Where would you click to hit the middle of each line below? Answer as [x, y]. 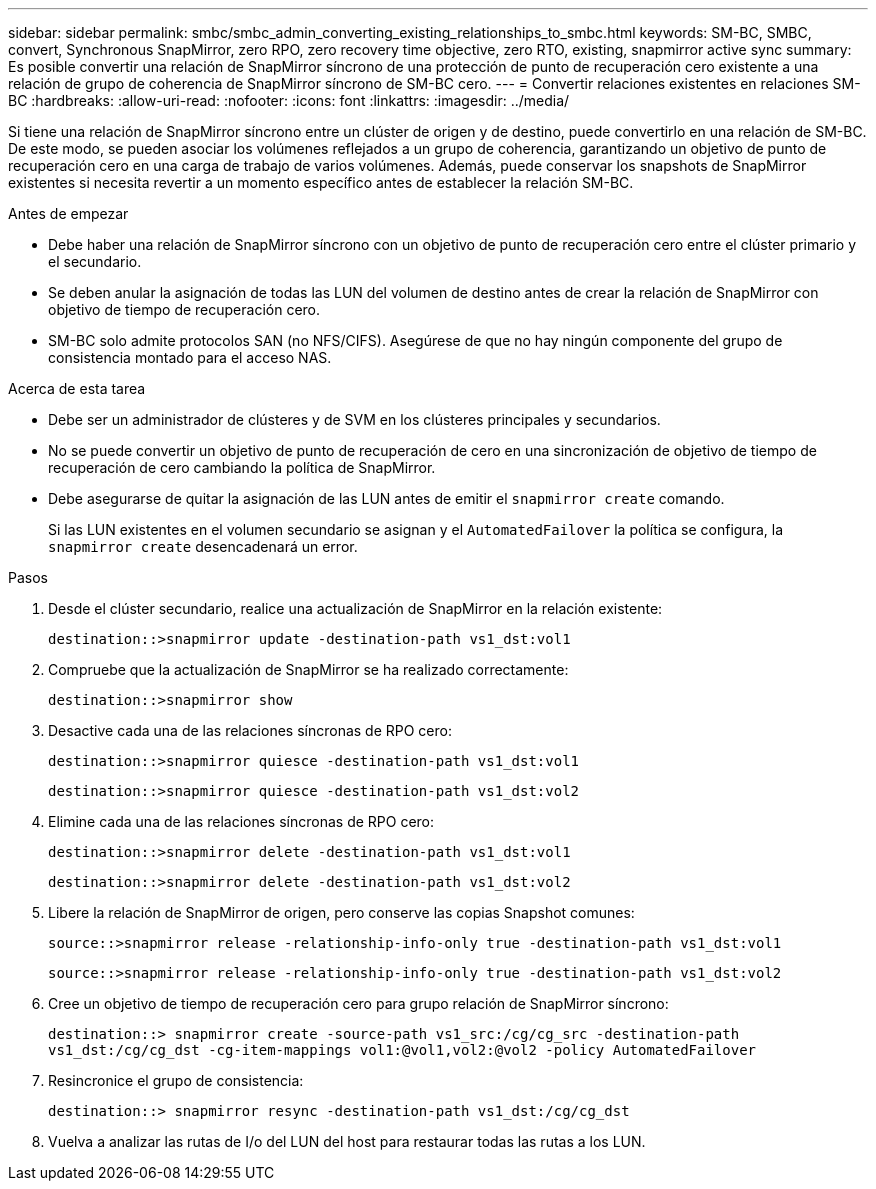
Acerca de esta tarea [77, 388]
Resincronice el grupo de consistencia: [176, 1080]
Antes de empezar [68, 213]
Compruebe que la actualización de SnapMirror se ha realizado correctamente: [308, 669]
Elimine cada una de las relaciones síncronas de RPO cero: [241, 821]
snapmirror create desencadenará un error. [203, 546]
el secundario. [95, 261]
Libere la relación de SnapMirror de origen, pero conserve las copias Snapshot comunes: [341, 912]
